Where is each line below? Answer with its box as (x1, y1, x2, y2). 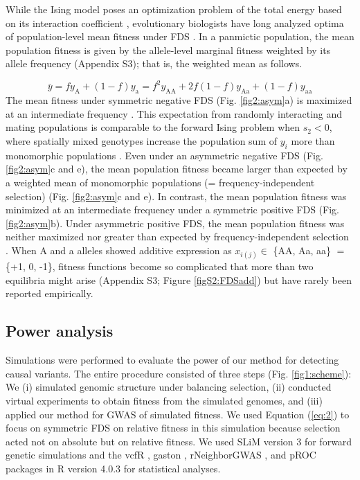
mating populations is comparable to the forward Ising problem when (6, 120, 300, 134)
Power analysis (6, 320, 114, 341)
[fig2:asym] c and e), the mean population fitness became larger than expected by (6, 161, 348, 176)
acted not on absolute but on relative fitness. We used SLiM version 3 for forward (6, 434, 352, 448)
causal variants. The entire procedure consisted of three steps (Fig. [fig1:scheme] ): (6, 366, 352, 380)
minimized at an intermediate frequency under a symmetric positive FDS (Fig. (6, 202, 339, 217)
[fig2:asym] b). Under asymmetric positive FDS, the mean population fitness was (6, 215, 345, 230)
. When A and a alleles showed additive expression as (6, 243, 232, 257)
